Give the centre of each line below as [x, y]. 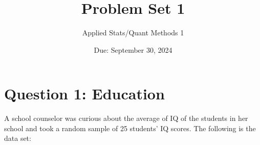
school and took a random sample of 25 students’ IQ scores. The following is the [130, 128]
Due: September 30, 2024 [133, 49]
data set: [18, 138]
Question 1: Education [84, 94]
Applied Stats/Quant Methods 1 [133, 33]
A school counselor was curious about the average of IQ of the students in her [126, 118]
